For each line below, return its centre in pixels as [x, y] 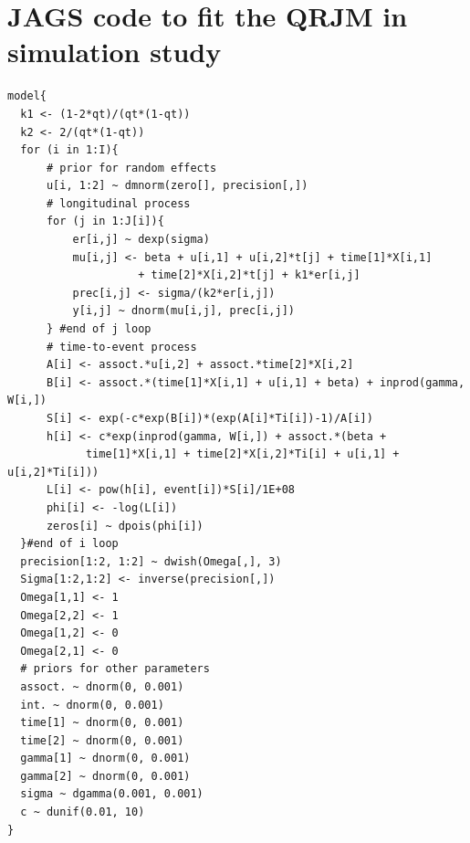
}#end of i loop [69, 544]
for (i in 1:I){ [69, 150]
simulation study [115, 52]
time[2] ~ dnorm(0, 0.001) [102, 740]
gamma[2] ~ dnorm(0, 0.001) [105, 776]
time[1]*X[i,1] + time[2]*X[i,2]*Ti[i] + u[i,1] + [242, 454]
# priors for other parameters [115, 669]
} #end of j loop [99, 329]
